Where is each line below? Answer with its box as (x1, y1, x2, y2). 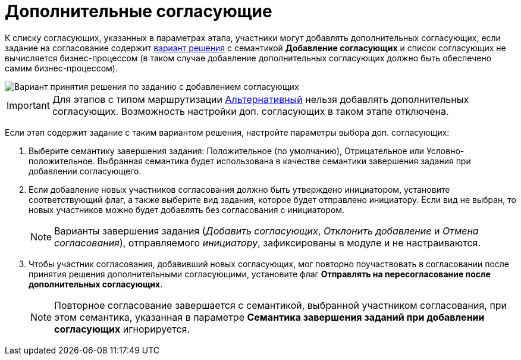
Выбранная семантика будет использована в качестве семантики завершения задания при (97, 155, 471, 166)
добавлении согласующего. (29, 165, 142, 176)
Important (7, 99, 50, 111)
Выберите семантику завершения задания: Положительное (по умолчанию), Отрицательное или (29, 145, 425, 156)
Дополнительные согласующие (5, 1, 272, 21)
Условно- (426, 145, 464, 156)
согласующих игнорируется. (54, 323, 190, 335)
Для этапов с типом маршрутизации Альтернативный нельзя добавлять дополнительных (52, 93, 469, 105)
